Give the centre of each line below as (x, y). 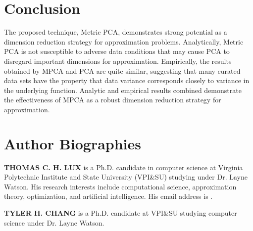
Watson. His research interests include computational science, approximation (120, 186)
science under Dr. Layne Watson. (54, 222)
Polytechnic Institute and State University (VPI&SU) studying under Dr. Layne (126, 177)
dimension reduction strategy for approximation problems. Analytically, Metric (124, 41)
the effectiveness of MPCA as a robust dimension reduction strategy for (113, 100)
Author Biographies (73, 143)
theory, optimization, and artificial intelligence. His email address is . (108, 196)
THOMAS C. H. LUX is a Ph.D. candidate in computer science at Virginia (124, 167)
